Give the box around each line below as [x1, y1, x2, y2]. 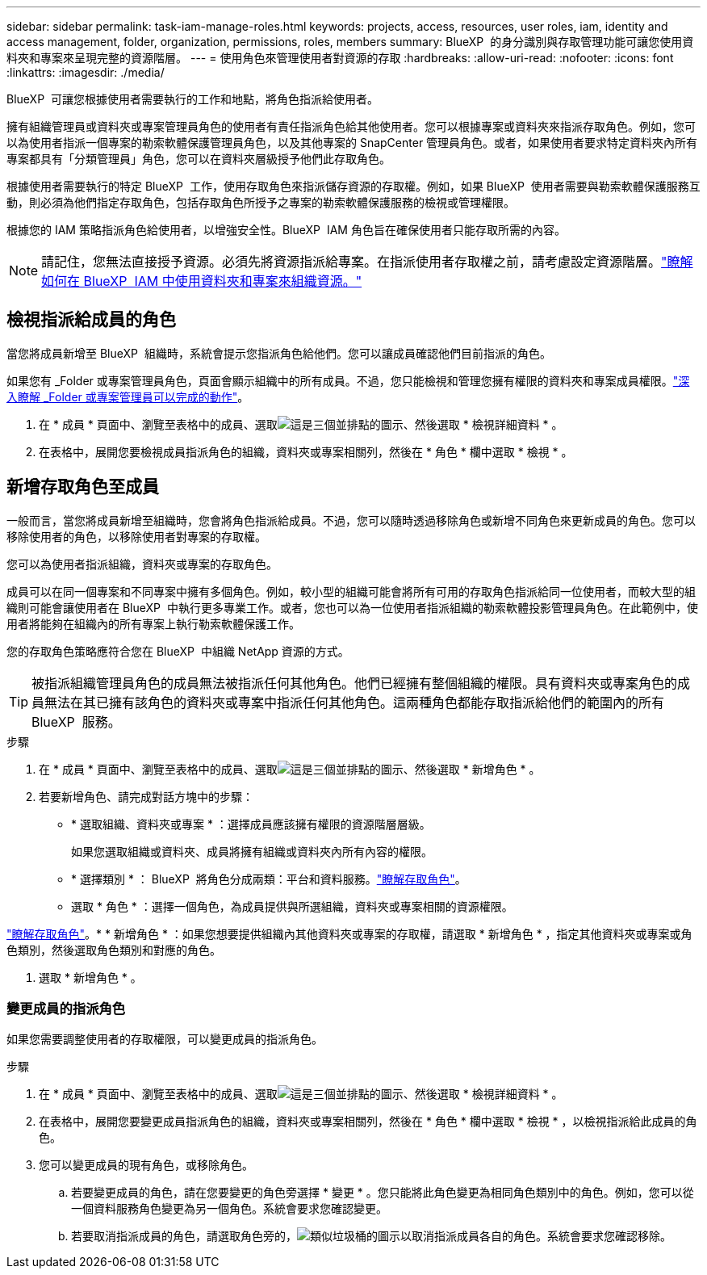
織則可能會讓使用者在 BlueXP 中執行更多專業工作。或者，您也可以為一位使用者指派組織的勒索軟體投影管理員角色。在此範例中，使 [6, 600, 698, 614]
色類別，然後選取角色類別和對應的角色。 [6, 942, 221, 957]
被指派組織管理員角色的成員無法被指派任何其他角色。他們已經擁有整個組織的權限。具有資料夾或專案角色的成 [31, 674, 691, 691]
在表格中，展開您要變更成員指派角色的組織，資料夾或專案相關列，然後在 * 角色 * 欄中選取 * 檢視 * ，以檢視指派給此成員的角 [39, 1114, 697, 1129]
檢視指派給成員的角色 [6, 309, 176, 330]
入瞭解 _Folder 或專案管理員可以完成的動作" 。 [6, 389, 249, 404]
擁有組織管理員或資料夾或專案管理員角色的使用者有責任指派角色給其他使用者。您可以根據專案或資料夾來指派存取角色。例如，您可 [6, 120, 696, 133]
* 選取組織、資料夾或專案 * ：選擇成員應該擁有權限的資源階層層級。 [71, 816, 431, 831]
